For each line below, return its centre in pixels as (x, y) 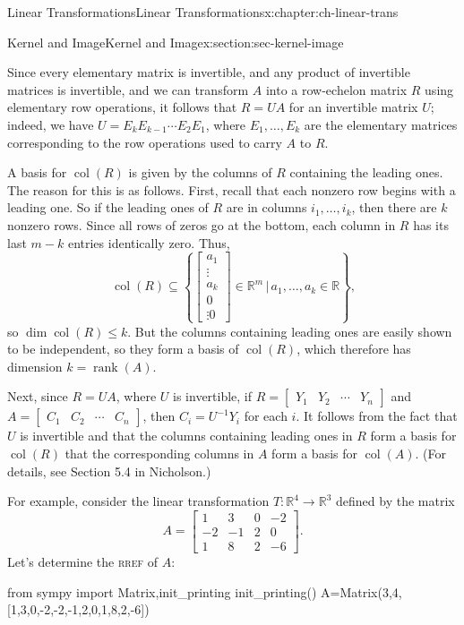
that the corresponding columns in (159, 454)
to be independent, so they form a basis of (123, 349)
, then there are (394, 207)
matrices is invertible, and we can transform (128, 89)
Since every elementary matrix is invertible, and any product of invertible (209, 72)
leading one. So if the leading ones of (108, 207)
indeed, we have (51, 124)
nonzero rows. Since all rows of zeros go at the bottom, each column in (202, 224)
